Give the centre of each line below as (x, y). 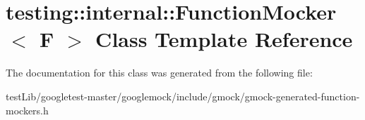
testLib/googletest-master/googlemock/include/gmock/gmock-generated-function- (183, 96)
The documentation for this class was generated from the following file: (159, 73)
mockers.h (27, 110)
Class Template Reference (224, 39)
